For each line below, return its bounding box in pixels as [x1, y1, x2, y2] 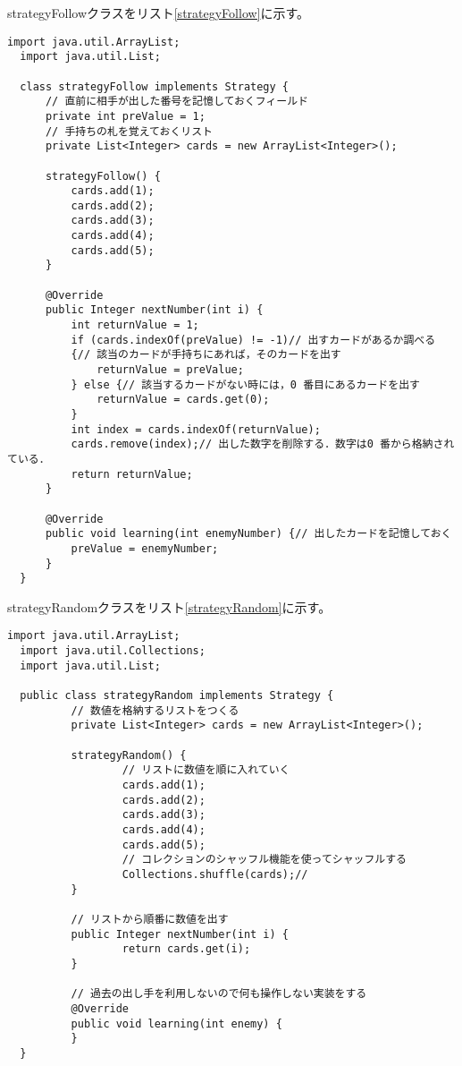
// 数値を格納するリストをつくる [71, 704, 239, 717]
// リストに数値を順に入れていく [122, 763, 290, 777]
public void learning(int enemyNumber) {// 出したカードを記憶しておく [45, 527, 452, 541]
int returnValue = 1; [71, 319, 199, 332]
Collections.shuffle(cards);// [122, 867, 308, 881]
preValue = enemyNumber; [71, 542, 219, 555]
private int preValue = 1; [45, 109, 206, 123]
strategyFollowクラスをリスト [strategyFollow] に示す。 [7, 4, 310, 21]
